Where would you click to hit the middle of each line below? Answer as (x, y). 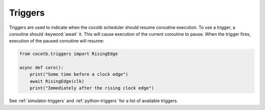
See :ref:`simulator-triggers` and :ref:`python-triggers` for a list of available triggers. (94, 101)
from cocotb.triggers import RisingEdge (68, 54)
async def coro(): (41, 68)
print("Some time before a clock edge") (79, 74)
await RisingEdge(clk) (57, 81)
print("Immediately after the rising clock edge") (92, 88)
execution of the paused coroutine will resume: (56, 41)
